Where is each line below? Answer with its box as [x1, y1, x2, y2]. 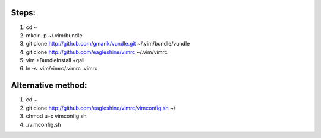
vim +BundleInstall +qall [26, 57, 85, 64]
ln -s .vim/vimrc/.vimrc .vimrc [26, 65, 98, 72]
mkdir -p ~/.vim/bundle [26, 31, 83, 38]
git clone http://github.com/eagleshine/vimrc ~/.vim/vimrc [26, 48, 168, 56]
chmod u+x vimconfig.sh [26, 113, 87, 120]
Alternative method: [11, 81, 87, 91]
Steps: [11, 8, 36, 18]
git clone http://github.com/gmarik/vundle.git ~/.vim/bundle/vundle [26, 40, 190, 47]
